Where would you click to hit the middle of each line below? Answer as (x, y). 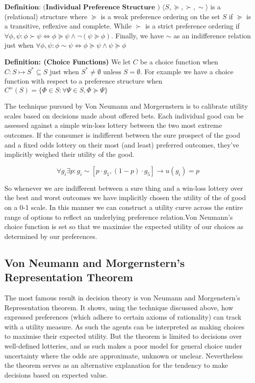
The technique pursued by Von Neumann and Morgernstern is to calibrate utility (126, 106)
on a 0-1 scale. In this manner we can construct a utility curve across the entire (124, 207)
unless (112, 72)
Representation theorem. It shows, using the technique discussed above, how (119, 307)
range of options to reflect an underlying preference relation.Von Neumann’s (119, 217)
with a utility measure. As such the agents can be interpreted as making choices (125, 326)
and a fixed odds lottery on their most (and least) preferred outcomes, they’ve (122, 144)
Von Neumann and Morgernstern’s (95, 262)
